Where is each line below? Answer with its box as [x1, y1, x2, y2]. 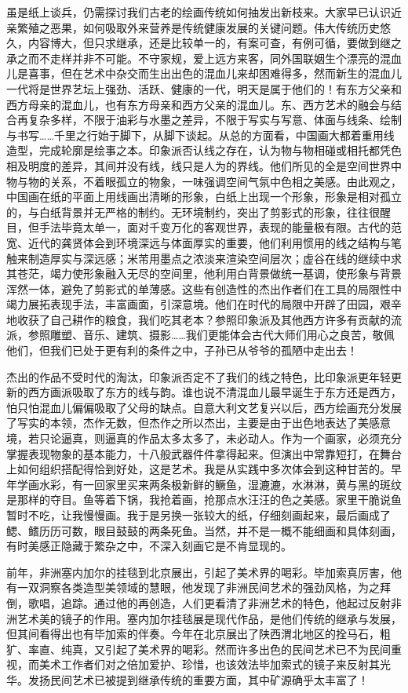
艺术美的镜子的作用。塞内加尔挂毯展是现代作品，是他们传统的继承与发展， [16, 610, 402, 626]
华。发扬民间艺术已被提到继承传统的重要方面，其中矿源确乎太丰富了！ [6, 671, 369, 688]
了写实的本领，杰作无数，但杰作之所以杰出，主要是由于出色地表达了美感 [6, 414, 380, 431]
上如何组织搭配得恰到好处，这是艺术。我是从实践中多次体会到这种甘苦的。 [6, 461, 391, 477]
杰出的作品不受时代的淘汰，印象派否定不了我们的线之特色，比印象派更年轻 [6, 368, 391, 385]
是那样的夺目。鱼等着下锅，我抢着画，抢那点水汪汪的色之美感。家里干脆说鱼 [6, 491, 402, 508]
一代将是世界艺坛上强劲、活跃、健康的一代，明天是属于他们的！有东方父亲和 [6, 80, 402, 97]
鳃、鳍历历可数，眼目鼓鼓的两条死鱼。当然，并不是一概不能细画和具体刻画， [6, 522, 402, 538]
